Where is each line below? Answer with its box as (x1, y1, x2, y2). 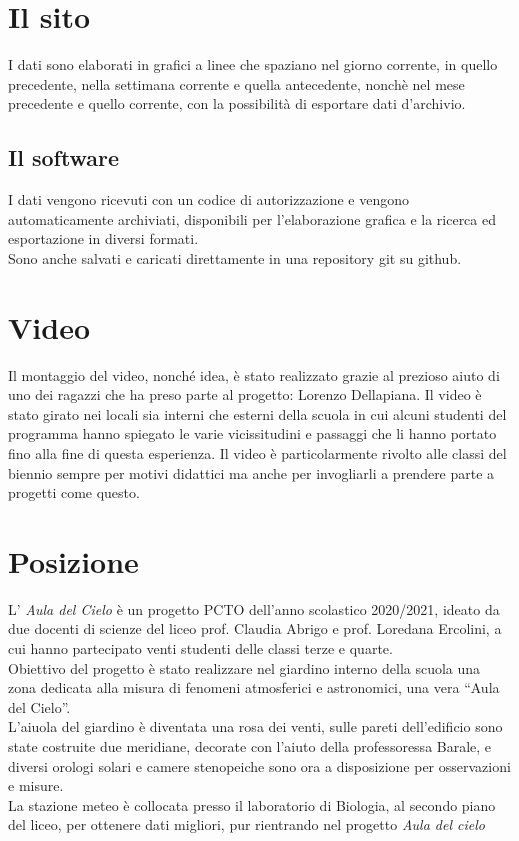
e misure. (8, 775, 64, 796)
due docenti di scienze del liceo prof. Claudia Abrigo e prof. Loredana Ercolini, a (8, 618, 502, 639)
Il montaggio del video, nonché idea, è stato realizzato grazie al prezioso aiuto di (8, 364, 500, 385)
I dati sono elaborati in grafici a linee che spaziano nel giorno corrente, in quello (8, 54, 498, 75)
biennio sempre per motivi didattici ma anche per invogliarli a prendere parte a (8, 462, 495, 483)
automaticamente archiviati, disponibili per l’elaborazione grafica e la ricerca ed (8, 208, 496, 229)
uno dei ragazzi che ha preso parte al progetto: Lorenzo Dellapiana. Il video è (8, 384, 482, 405)
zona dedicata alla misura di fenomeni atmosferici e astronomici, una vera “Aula (8, 677, 500, 698)
